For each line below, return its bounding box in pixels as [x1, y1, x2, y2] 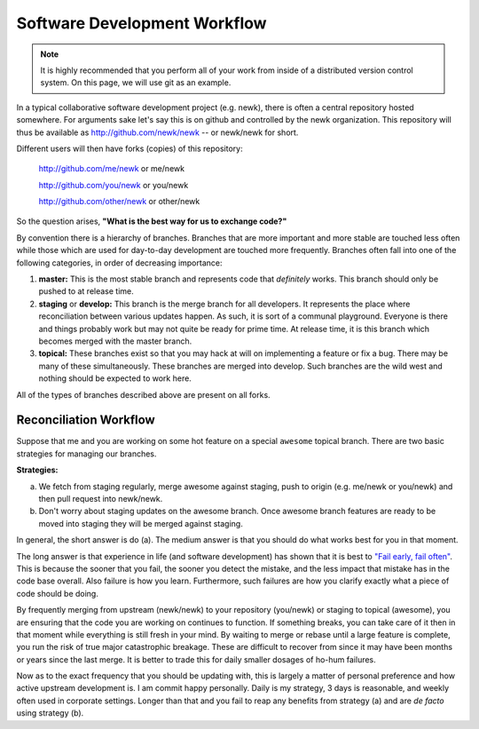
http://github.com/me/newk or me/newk [38, 163, 185, 174]
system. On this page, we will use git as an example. [40, 77, 232, 88]
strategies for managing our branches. [16, 448, 157, 459]
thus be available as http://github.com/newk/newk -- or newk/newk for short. [16, 127, 299, 138]
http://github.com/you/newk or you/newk [38, 179, 189, 190]
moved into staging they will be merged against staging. [38, 518, 243, 528]
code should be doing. [16, 588, 99, 598]
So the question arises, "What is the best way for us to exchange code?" [16, 216, 287, 226]
